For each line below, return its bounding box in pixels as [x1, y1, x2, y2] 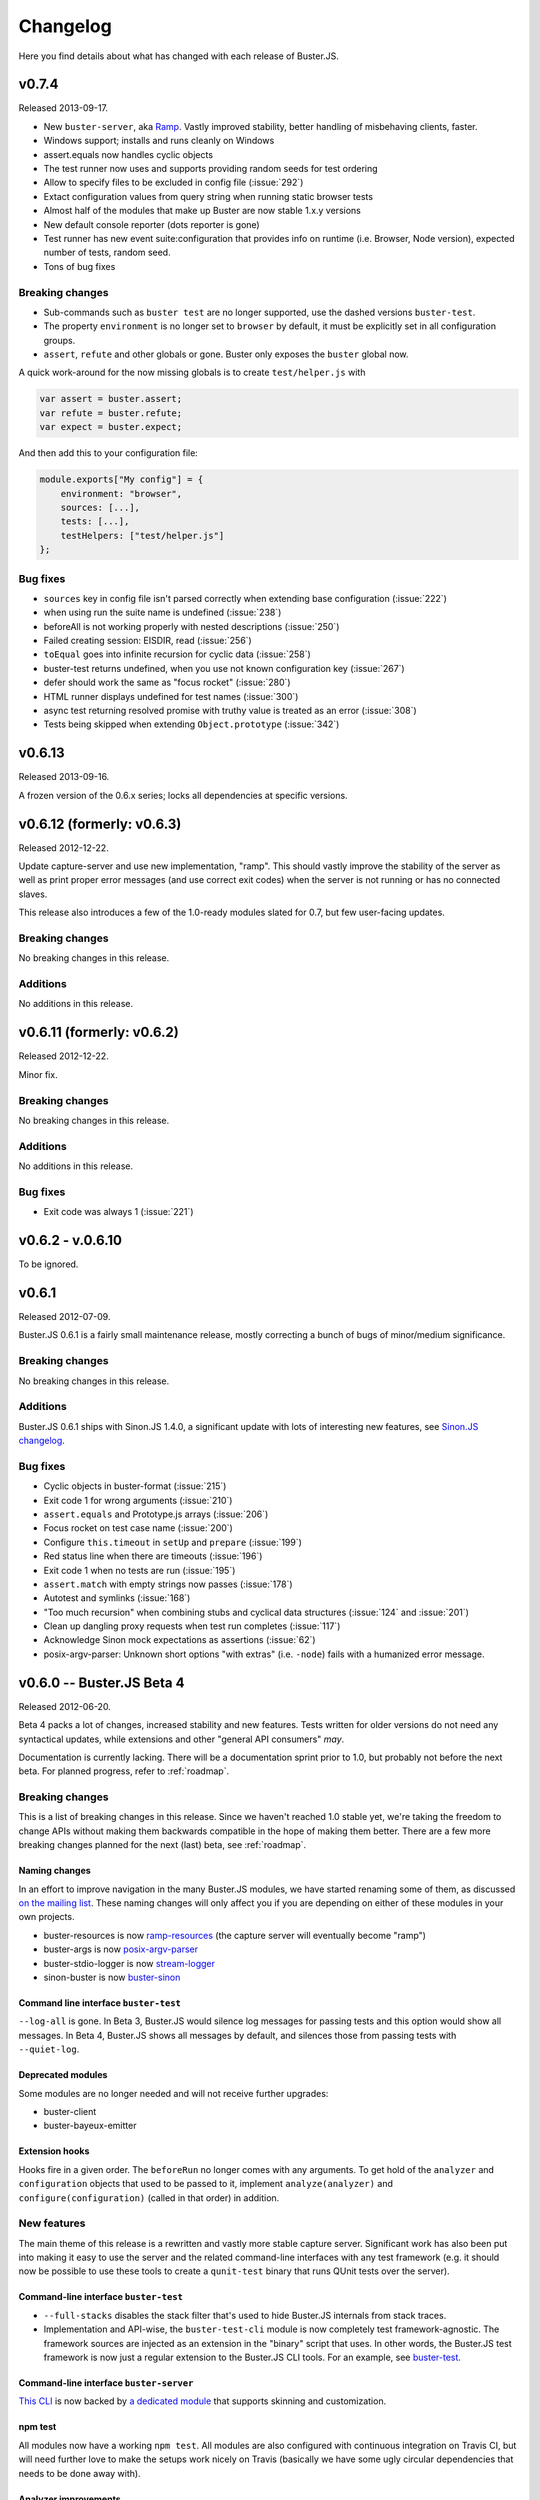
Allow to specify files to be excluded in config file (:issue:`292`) [43, 176, 304, 189]
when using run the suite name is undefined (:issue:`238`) [43, 606, 282, 619]
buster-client [43, 2105, 97, 2117]
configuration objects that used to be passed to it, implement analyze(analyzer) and [18, 2178, 394, 2190]
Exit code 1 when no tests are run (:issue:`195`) [43, 1564, 236, 1576]
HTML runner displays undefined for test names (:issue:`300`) [43, 690, 299, 702]
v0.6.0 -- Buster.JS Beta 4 [18, 1674, 185, 1691]
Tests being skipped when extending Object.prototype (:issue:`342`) [43, 718, 340, 730]
